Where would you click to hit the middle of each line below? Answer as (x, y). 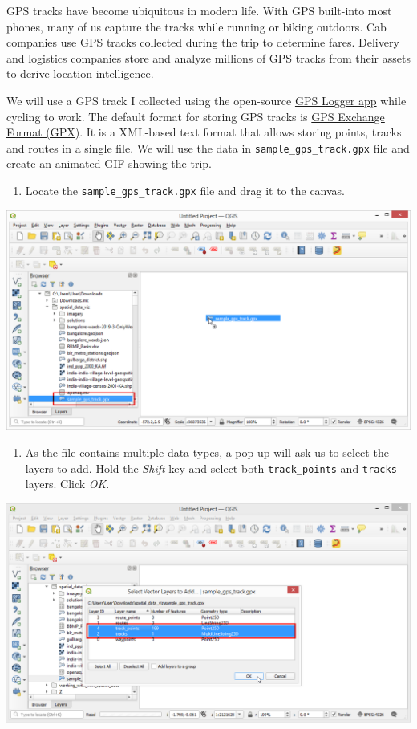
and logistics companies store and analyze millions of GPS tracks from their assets (208, 57)
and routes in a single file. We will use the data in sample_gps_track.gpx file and (208, 147)
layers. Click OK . (67, 484)
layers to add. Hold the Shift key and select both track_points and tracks (211, 468)
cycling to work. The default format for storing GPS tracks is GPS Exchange (196, 116)
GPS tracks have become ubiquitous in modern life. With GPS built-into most (199, 10)
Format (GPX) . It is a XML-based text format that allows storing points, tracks (204, 132)
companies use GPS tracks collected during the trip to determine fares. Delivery (203, 42)
